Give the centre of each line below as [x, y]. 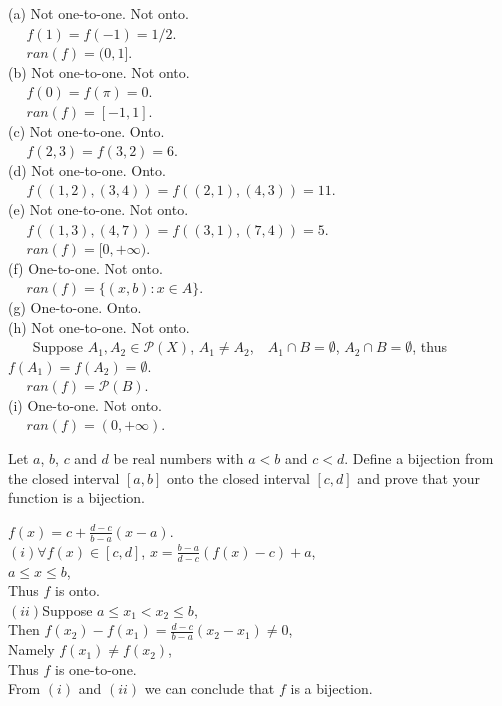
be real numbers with [178, 458]
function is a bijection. [76, 497]
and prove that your [418, 477]
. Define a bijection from [419, 458]
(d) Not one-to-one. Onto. [87, 169]
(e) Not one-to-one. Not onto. [98, 208]
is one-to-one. [96, 668]
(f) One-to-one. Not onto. [85, 267]
